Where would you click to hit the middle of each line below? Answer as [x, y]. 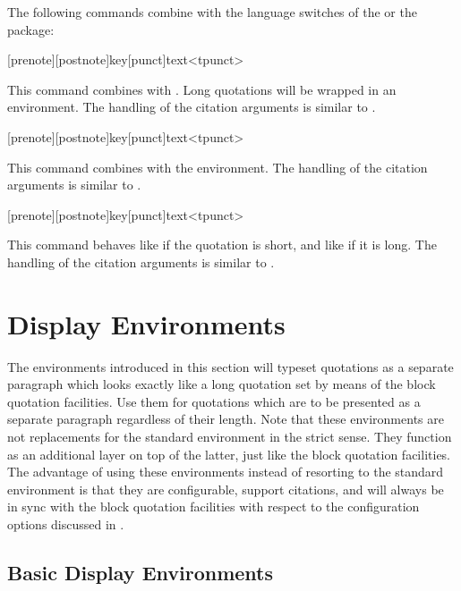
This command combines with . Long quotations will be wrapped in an [202, 89]
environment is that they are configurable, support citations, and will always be [226, 489]
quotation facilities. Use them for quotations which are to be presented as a [214, 401]
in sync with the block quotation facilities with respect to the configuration [213, 507]
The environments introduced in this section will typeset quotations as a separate [230, 366]
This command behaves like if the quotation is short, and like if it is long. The [222, 245]
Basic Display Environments [141, 572]
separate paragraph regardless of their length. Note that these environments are [226, 419]
